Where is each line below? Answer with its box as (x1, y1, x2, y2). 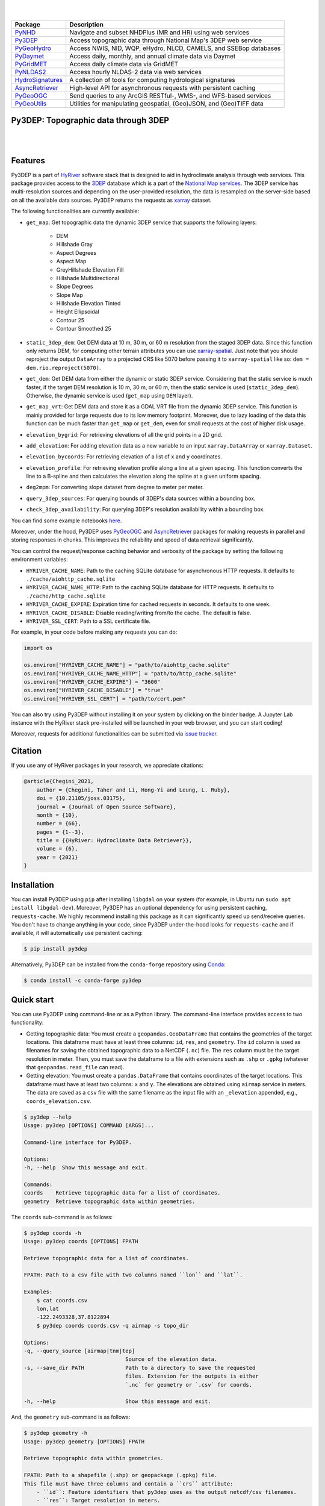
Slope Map (56, 291, 84, 298)
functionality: (11, 1019, 44, 1026)
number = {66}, (36, 820, 81, 827)
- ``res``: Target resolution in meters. (36, 1497, 161, 1504)
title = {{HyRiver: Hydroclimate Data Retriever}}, (36, 837, 193, 844)
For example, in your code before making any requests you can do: (11, 628, 178, 636)
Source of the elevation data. (125, 1356, 218, 1363)
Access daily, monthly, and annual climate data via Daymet (69, 52, 236, 60)
